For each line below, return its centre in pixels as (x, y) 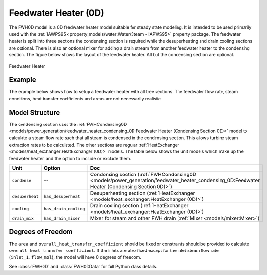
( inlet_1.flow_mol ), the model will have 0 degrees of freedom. (75, 257)
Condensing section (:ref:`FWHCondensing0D (143, 175)
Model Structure (34, 112)
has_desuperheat (62, 196)
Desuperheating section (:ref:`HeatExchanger (143, 193)
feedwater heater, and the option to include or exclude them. (70, 158)
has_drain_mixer (62, 218)
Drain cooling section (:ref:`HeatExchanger (139, 206)
